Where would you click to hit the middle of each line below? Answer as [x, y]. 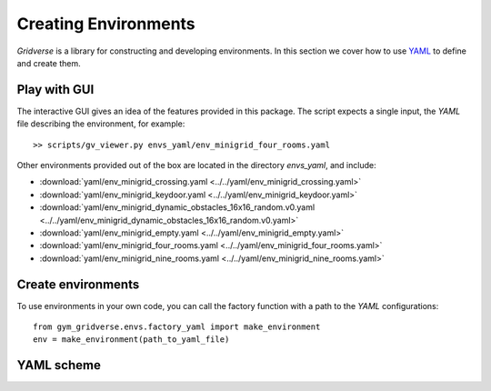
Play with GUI [55, 90]
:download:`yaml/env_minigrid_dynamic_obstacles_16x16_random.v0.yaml [177, 207]
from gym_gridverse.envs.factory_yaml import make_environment [177, 327]
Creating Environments [106, 24]
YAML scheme [59, 365]
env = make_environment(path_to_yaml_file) [131, 340]
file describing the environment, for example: [101, 124]
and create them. [49, 63]
